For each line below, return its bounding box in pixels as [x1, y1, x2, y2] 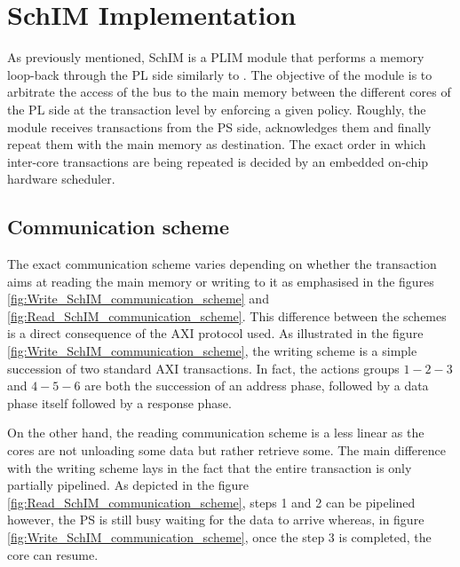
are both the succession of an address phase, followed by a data [84, 376, 429, 395]
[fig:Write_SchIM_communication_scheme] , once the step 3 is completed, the [7, 527, 432, 546]
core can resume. [7, 545, 99, 563]
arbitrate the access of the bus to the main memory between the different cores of [7, 83, 451, 101]
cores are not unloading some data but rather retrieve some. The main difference [7, 441, 446, 460]
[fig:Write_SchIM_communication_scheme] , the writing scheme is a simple [7, 342, 417, 360]
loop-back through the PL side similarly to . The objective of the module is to [7, 65, 432, 83]
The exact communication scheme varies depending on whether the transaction [7, 255, 437, 273]
